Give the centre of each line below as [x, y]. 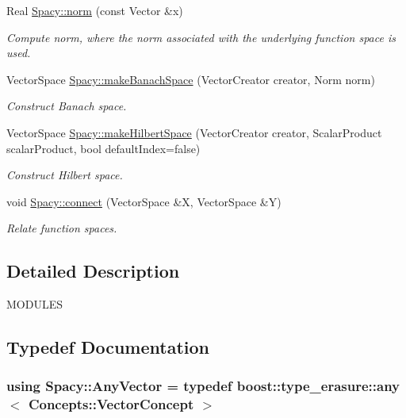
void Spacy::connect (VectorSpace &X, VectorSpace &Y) [144, 201]
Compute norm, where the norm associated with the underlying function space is [201, 37]
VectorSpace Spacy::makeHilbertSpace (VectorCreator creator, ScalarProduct [194, 132]
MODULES [34, 304]
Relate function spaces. [62, 228]
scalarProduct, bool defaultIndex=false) [103, 148]
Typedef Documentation [108, 347]
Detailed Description [93, 271]
